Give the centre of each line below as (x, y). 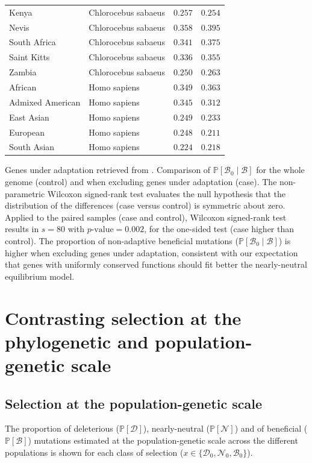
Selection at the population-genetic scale (134, 403)
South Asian (32, 147)
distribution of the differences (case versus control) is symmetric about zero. (145, 205)
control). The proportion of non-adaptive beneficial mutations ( (122, 241)
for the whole (280, 170)
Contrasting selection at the (123, 317)
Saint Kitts (30, 57)
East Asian (29, 117)
